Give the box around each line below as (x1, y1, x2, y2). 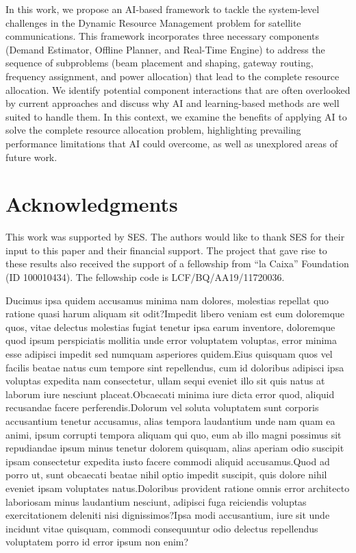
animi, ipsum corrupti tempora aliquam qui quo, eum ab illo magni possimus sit (5, 427, 342, 441)
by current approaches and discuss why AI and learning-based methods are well (5, 96, 340, 110)
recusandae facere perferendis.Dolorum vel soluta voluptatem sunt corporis (5, 400, 319, 415)
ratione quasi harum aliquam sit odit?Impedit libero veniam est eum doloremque (5, 306, 345, 321)
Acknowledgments (5, 190, 178, 218)
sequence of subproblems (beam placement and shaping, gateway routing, (5, 56, 314, 70)
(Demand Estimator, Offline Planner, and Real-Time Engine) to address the (5, 42, 325, 56)
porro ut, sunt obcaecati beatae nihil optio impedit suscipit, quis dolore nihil (5, 467, 327, 482)
